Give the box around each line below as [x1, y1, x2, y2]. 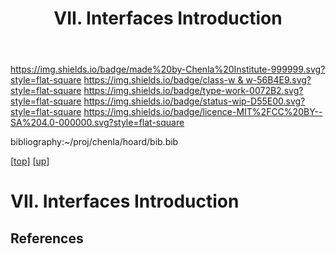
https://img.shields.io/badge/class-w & [83, 74, 244, 86]
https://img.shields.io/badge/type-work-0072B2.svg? [83, 85, 304, 97]
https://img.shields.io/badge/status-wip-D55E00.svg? [83, 95, 306, 107]
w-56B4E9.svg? [245, 74, 312, 86]
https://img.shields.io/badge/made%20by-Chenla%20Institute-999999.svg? [10, 63, 326, 76]
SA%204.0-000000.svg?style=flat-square [10, 117, 185, 129]
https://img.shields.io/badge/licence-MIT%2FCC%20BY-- [83, 106, 323, 118]
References [10, 230, 84, 247]
